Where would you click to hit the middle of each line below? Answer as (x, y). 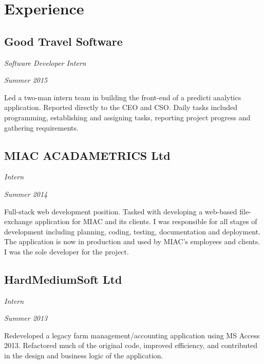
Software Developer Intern (45, 62)
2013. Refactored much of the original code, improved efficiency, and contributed (131, 345)
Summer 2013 (26, 318)
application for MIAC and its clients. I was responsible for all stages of (146, 221)
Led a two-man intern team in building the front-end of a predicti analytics (123, 97)
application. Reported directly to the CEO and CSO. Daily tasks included (121, 107)
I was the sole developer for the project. (67, 251)
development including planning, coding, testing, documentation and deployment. (133, 231)
